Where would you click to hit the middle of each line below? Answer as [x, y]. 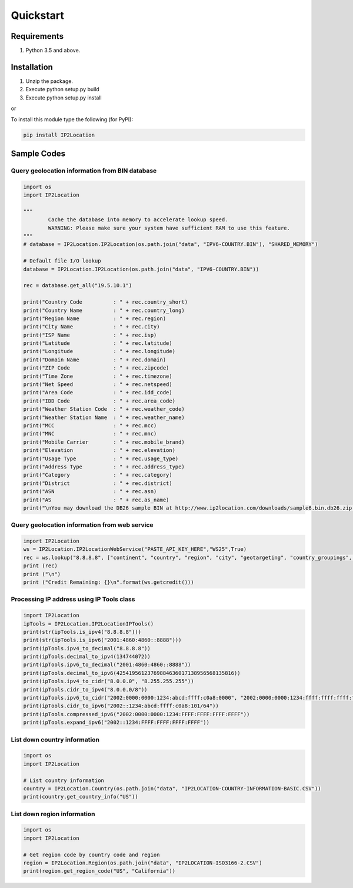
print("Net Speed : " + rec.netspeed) [98, 385]
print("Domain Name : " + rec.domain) [95, 360]
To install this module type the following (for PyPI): [72, 119]
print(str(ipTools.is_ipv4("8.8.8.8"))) [82, 632]
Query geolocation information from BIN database [84, 171]
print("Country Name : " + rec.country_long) [104, 310]
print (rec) [41, 566]
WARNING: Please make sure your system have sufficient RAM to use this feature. [169, 228]
